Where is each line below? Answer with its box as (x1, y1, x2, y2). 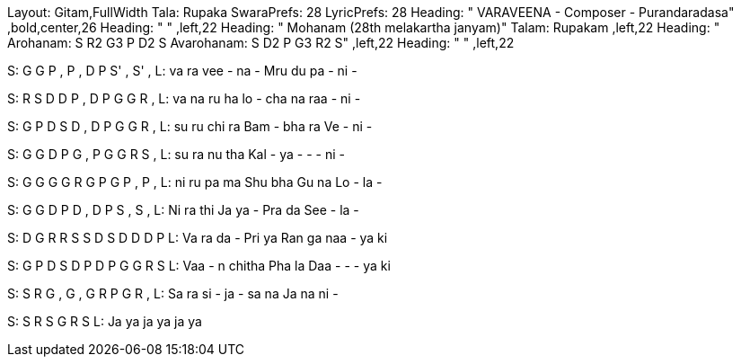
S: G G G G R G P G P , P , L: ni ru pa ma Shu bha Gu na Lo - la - (7, 174, 383, 190)
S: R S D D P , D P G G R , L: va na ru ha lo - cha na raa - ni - (7, 91, 361, 106)
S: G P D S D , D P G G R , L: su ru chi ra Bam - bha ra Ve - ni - (7, 119, 373, 134)
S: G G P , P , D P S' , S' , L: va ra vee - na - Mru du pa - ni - (7, 63, 357, 78)
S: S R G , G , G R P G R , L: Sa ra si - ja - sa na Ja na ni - (7, 286, 339, 301)
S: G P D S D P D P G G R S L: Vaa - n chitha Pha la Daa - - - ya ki (7, 258, 391, 273)
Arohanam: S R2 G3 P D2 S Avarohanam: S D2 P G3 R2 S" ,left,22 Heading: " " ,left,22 (7, 35, 515, 50)
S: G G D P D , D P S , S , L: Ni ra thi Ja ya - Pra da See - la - (7, 202, 359, 218)
